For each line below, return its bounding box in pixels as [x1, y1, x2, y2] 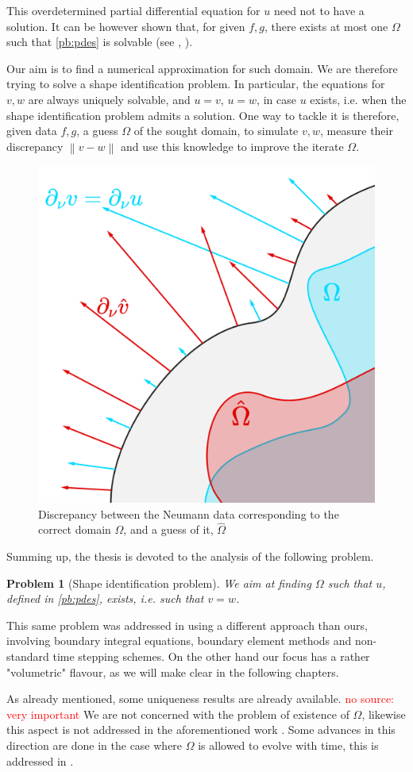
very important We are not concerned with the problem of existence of [6, 705, 349, 722]
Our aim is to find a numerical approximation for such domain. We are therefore [6, 60, 398, 76]
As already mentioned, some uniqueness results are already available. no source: [6, 690, 394, 707]
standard [6, 647, 49, 664]
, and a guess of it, [123, 521, 214, 538]
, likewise [361, 705, 406, 722]
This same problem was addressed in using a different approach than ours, [6, 616, 368, 633]
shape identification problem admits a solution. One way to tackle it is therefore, [6, 106, 399, 123]
